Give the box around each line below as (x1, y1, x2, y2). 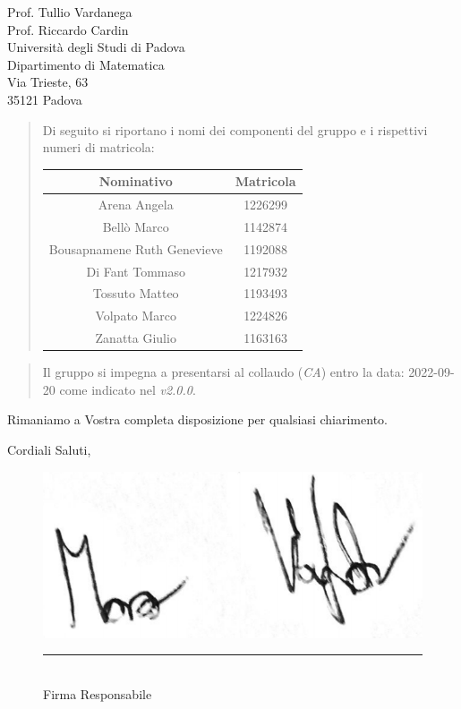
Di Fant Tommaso (86, 261, 185, 280)
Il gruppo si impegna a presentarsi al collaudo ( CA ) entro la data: (42, 363, 405, 381)
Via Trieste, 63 (7, 73, 89, 91)
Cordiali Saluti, (7, 440, 91, 459)
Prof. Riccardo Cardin (7, 20, 129, 38)
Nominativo (98, 172, 173, 191)
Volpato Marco (95, 306, 177, 325)
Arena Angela (98, 195, 174, 214)
